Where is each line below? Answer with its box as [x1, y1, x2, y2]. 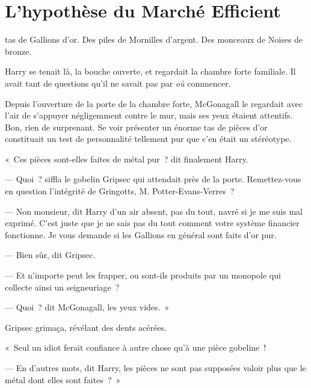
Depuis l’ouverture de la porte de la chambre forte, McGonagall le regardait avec [5, 97, 303, 109]
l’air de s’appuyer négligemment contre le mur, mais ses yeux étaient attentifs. [5, 109, 293, 122]
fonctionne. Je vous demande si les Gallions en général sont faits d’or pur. [5, 228, 277, 241]
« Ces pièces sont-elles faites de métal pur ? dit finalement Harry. [5, 152, 248, 165]
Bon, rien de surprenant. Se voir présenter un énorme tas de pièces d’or [5, 120, 268, 133]
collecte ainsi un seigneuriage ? [5, 280, 120, 293]
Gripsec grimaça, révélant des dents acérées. [5, 321, 167, 333]
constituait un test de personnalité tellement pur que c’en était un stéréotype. [5, 132, 292, 145]
